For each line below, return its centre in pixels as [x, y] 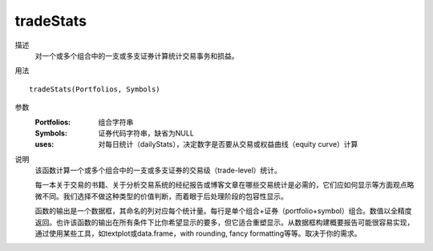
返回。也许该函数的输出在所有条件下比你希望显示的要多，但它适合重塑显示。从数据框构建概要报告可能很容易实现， [225, 222]
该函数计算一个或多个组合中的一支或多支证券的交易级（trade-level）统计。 [158, 170]
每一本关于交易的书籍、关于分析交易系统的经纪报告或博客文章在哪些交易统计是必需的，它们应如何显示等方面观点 [221, 185]
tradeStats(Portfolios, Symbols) [95, 89]
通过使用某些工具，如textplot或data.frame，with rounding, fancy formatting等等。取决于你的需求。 [198, 233]
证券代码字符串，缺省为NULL [146, 133]
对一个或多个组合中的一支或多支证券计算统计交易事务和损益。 [137, 55]
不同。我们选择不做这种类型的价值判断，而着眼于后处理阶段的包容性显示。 [164, 196]
